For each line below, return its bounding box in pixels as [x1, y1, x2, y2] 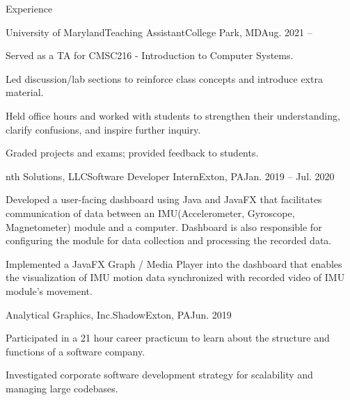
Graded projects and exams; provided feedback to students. [6, 145, 259, 160]
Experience [6, 1, 53, 15]
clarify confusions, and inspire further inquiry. [6, 122, 201, 136]
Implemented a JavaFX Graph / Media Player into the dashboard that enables [6, 256, 342, 271]
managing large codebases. [6, 381, 118, 395]
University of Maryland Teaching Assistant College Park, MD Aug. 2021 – [6, 24, 312, 39]
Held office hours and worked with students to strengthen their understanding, [6, 108, 340, 122]
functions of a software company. [6, 344, 145, 358]
